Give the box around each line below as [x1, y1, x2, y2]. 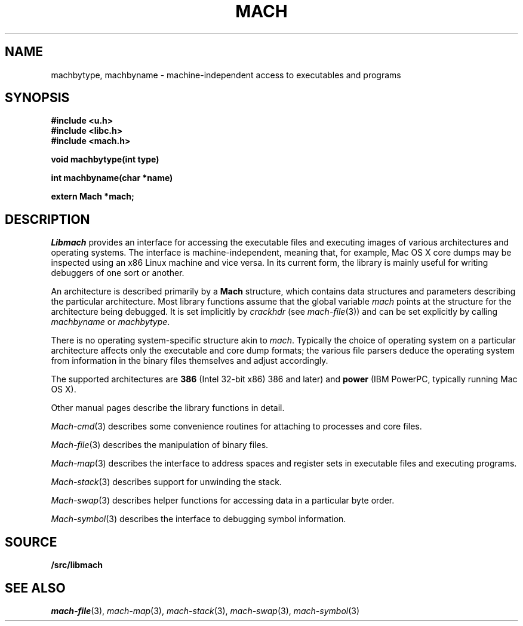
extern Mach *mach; [51, 191, 134, 202]
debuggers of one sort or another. [51, 268, 184, 278]
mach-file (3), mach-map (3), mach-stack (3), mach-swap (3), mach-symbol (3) [51, 605, 360, 616]
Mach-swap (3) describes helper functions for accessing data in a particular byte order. [51, 495, 395, 506]
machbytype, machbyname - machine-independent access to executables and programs [51, 69, 401, 80]
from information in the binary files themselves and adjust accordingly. [51, 355, 328, 366]
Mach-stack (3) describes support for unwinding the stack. [51, 477, 282, 487]
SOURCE [5, 534, 57, 550]
